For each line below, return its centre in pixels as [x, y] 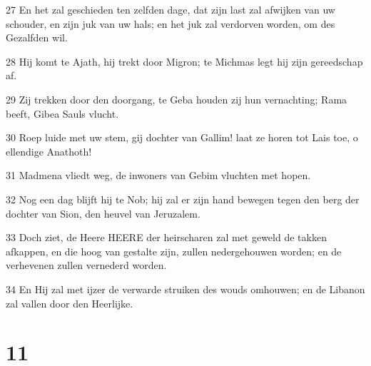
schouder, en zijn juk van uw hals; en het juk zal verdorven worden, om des [171, 23]
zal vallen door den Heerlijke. [70, 303]
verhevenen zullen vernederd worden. [86, 265]
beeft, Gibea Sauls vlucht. [62, 113]
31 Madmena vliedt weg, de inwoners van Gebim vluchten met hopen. [158, 175]
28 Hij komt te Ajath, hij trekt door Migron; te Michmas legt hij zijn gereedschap [184, 61]
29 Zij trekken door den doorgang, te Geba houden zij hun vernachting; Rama [177, 99]
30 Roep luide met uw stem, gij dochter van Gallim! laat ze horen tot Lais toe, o [182, 137]
